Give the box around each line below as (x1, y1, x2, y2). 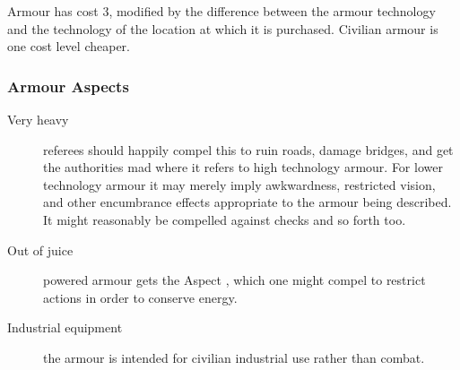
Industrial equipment (7, 318, 123, 337)
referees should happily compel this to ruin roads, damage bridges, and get (43, 140, 454, 159)
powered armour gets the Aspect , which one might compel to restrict (43, 271, 426, 289)
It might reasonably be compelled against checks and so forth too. (43, 210, 406, 228)
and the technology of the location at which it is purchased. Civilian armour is (7, 19, 438, 38)
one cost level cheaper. (7, 37, 130, 56)
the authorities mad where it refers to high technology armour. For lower (43, 158, 443, 176)
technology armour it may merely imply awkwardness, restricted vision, (43, 175, 436, 194)
